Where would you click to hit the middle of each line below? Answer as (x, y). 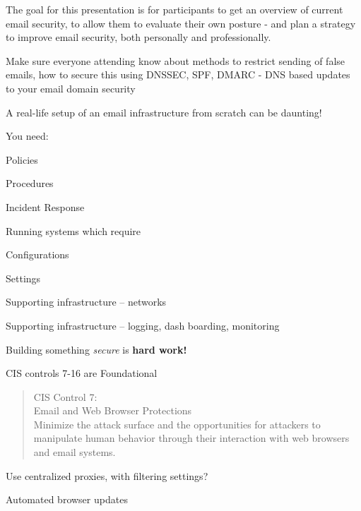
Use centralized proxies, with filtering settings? (107, 475)
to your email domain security (71, 88)
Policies (22, 159)
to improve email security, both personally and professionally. (138, 37)
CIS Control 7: (65, 396)
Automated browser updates (67, 499)
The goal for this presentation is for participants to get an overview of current (174, 9)
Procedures (30, 183)
